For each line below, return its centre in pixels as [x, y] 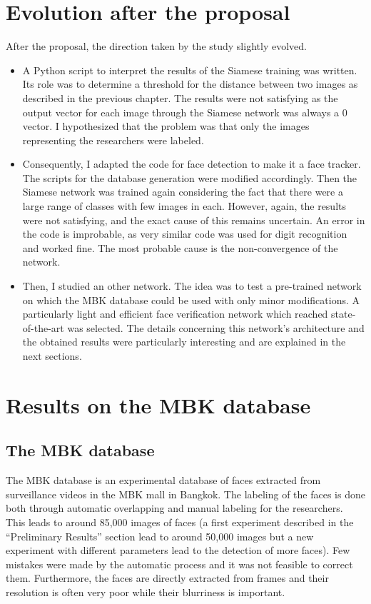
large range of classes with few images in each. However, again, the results [184, 206]
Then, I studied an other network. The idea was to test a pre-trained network [192, 286]
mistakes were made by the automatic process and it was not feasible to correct [179, 564]
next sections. [52, 356]
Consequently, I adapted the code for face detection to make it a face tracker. [192, 164]
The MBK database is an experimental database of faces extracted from [163, 480]
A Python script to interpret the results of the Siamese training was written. [190, 70]
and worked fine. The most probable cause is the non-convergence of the [180, 247]
